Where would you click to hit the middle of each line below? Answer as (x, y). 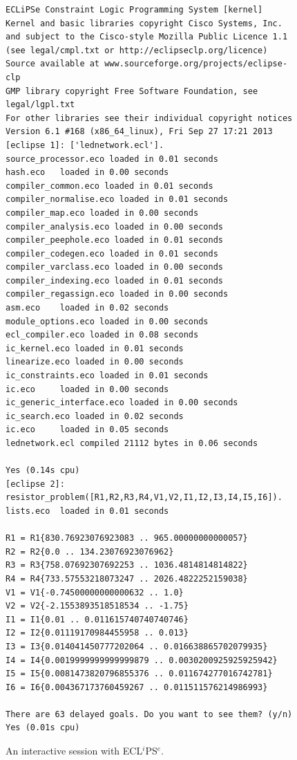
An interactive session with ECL (74, 751)
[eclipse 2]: (35, 484)
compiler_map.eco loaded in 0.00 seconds (102, 213)
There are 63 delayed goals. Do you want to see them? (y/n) (149, 714)
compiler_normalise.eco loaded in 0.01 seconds (117, 200)
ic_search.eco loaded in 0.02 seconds (95, 416)
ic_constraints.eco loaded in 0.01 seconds (107, 376)
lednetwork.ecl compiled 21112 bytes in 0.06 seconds (132, 443)
